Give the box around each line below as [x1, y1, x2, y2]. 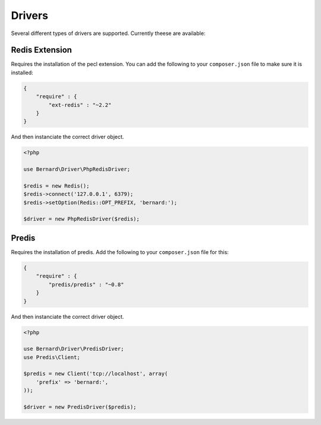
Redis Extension [11, 45, 73, 55]
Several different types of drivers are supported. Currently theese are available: [11, 30, 206, 37]
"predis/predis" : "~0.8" [48, 281, 124, 288]
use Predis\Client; [23, 354, 80, 360]
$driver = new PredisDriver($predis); [23, 404, 137, 411]
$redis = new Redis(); [23, 182, 90, 189]
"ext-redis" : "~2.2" [48, 102, 112, 108]
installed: [11, 69, 34, 76]
